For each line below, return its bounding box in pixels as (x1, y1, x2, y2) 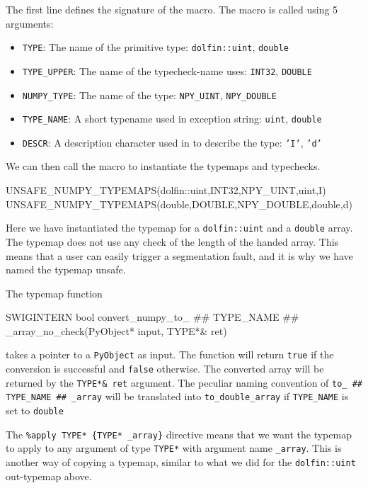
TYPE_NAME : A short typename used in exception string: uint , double (22, 111, 322, 126)
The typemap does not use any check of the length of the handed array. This (6, 234, 339, 249)
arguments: (6, 16, 54, 30)
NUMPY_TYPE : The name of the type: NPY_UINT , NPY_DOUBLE (22, 87, 277, 102)
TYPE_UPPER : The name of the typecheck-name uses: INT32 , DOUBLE (22, 63, 312, 78)
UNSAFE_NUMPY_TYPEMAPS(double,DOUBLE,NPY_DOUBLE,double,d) (6, 196, 352, 211)
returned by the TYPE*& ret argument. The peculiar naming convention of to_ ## (6, 375, 362, 390)
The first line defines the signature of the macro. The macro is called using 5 (6, 2, 338, 16)
